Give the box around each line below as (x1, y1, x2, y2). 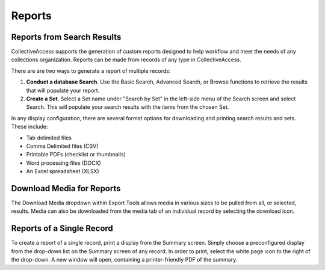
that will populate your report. (26, 87, 100, 94)
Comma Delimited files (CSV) (26, 142, 99, 150)
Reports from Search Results (11, 32, 122, 42)
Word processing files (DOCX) (26, 159, 102, 167)
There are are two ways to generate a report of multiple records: (11, 67, 171, 75)
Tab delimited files (26, 134, 72, 141)
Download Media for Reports (11, 183, 121, 194)
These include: (11, 123, 48, 130)
